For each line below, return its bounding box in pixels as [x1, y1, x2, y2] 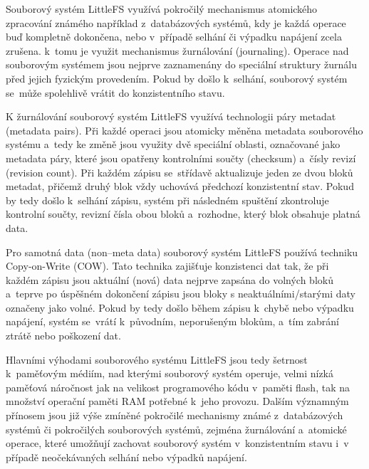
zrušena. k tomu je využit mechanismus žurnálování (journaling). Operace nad [6, 43, 349, 58]
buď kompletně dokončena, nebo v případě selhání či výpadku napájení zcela [6, 29, 342, 44]
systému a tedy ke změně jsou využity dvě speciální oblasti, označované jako [6, 137, 341, 152]
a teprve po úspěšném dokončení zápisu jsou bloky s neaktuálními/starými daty [6, 286, 355, 301]
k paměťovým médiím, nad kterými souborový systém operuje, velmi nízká [6, 366, 334, 381]
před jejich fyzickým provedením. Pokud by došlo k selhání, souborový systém [6, 70, 348, 85]
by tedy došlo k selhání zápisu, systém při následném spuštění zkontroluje [6, 192, 329, 207]
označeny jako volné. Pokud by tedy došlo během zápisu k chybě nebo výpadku [6, 300, 354, 315]
